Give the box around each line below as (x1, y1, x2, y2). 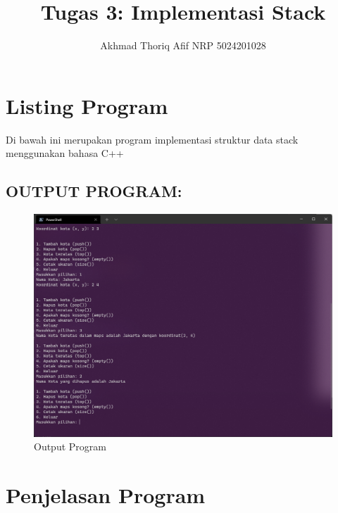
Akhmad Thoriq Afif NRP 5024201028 (100, 38, 266, 53)
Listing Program (6, 91, 168, 120)
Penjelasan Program (6, 481, 206, 509)
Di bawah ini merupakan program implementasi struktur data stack (6, 132, 299, 146)
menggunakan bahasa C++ (6, 146, 124, 160)
